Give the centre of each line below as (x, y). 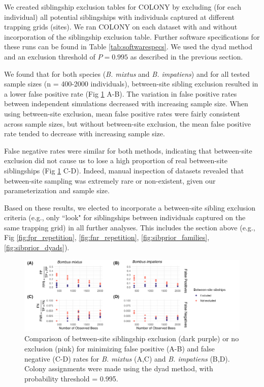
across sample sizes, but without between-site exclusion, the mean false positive (127, 123)
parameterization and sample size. (57, 190)
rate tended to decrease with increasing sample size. (85, 133)
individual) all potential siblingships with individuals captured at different (119, 17)
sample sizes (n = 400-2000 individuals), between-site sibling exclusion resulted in (131, 84)
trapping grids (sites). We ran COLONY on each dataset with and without (121, 27)
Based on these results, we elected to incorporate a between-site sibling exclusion (130, 207)
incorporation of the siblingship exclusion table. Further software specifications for (132, 36)
